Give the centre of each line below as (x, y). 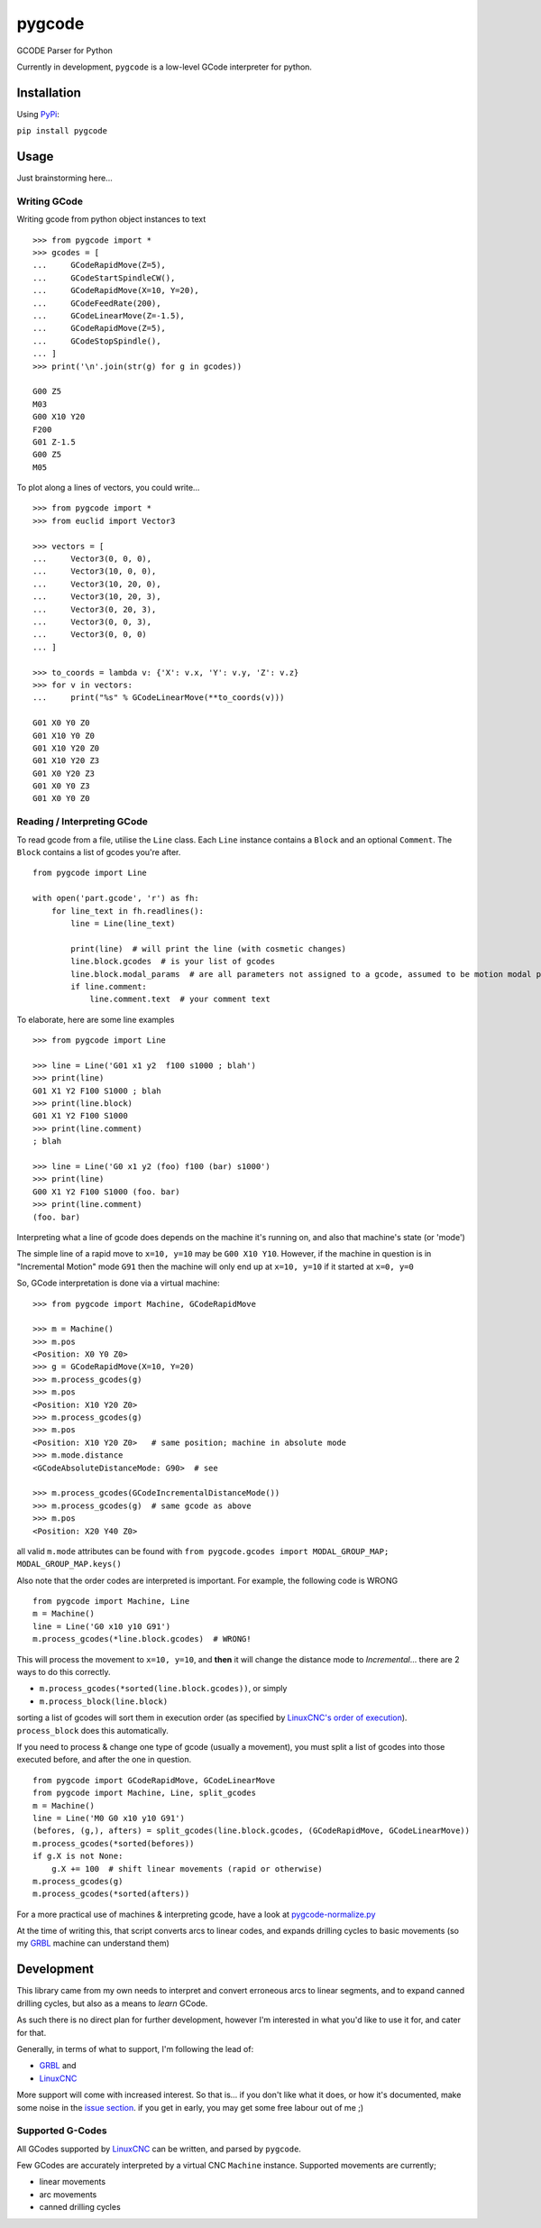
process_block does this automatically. (92, 1730)
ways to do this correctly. (64, 1672)
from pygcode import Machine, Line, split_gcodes (145, 1793)
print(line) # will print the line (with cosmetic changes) (209, 948)
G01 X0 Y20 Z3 (64, 773)
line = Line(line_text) (123, 923)
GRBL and (58, 2066)
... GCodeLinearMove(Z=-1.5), (109, 316)
